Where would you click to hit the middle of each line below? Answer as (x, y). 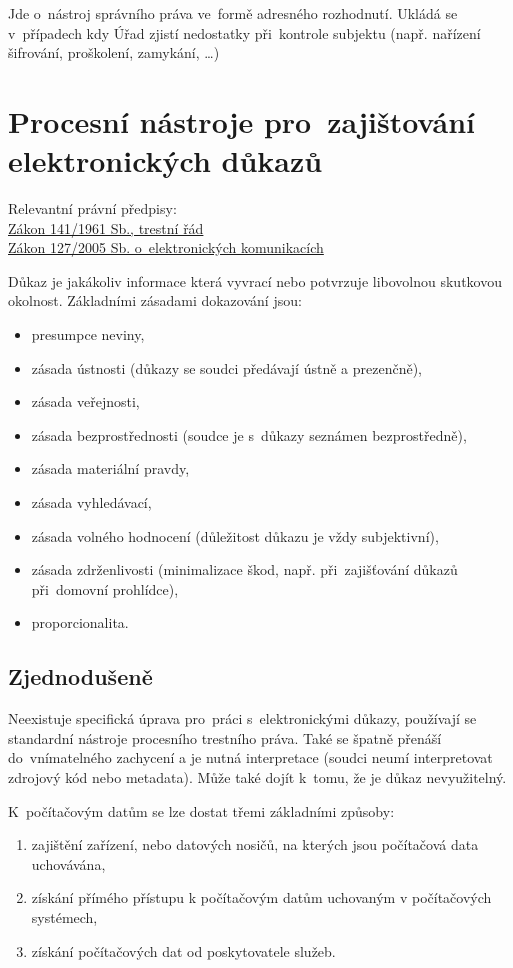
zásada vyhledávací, (91, 502)
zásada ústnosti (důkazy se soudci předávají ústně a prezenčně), (226, 367)
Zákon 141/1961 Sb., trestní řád (106, 227)
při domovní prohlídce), (105, 588)
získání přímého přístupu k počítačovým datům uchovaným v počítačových (261, 897)
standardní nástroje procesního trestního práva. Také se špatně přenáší (225, 737)
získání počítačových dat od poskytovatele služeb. (183, 950)
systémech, (64, 916)
